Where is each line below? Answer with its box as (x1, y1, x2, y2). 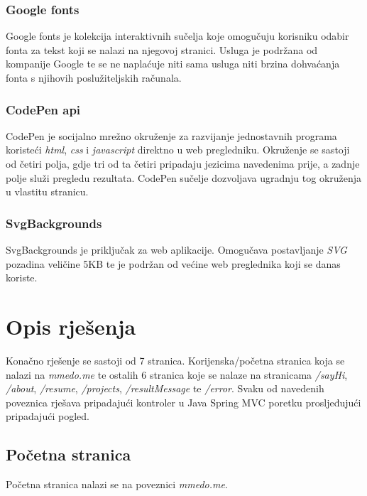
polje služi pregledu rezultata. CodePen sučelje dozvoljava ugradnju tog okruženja (6, 170, 362, 185)
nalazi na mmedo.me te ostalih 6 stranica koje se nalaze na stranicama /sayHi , (6, 367, 348, 382)
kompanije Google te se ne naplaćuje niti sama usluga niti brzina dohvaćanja (6, 56, 340, 71)
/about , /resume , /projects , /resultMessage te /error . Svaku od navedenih (6, 381, 324, 396)
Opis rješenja (6, 311, 136, 340)
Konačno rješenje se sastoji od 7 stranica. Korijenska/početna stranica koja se (6, 352, 345, 367)
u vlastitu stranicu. (6, 184, 89, 199)
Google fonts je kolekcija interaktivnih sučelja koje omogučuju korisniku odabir (6, 28, 349, 43)
